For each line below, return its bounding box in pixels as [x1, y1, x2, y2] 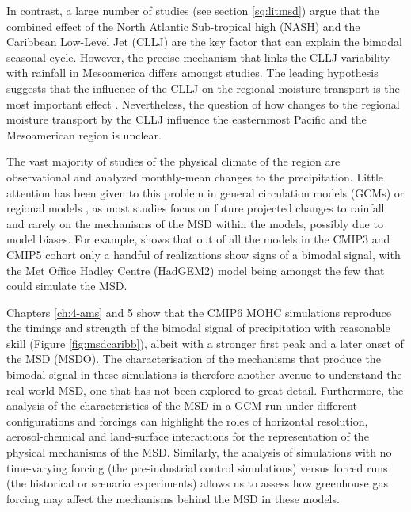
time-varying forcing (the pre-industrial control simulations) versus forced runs [6, 459, 388, 476]
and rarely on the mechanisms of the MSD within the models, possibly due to [6, 215, 383, 231]
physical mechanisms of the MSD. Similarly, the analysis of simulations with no [6, 444, 392, 460]
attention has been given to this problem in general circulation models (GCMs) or [6, 184, 405, 201]
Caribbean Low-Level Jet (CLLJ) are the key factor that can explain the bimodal [6, 33, 402, 50]
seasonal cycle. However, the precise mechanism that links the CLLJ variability [6, 48, 390, 65]
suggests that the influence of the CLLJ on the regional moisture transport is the [6, 79, 400, 96]
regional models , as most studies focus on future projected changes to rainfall [6, 200, 385, 216]
